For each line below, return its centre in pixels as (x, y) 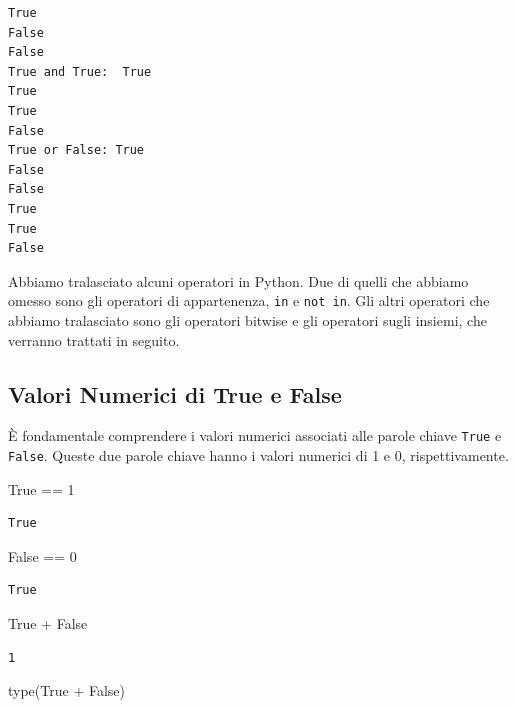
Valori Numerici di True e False (175, 393)
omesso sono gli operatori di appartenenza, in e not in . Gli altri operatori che (249, 300)
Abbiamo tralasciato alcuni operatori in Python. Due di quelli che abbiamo (238, 280)
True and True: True (80, 71)
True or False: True (76, 150)
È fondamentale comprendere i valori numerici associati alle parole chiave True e (255, 435)
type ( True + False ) (67, 690)
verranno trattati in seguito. (94, 339)
